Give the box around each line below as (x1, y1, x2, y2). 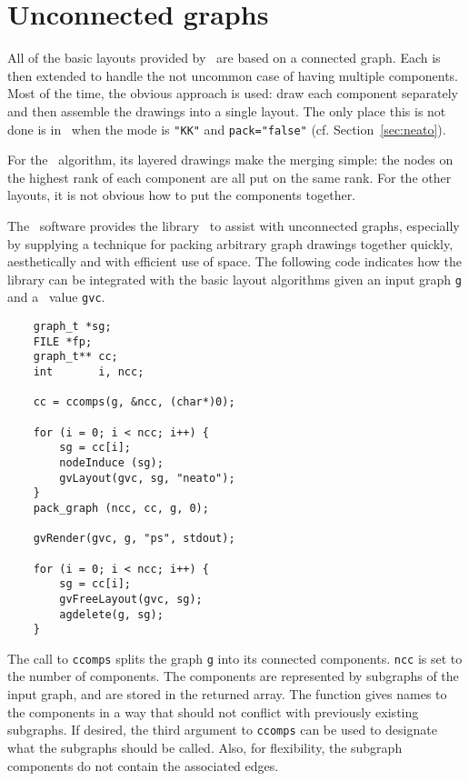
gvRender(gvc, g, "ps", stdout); (33, 532, 235, 546)
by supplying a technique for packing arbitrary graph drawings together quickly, (7, 234, 454, 253)
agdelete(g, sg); (59, 607, 164, 621)
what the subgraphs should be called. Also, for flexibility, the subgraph (7, 737, 403, 756)
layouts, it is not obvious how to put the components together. (7, 185, 356, 205)
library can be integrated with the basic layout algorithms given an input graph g (7, 269, 462, 288)
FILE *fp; (33, 335, 93, 348)
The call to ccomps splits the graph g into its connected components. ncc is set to (7, 648, 463, 667)
